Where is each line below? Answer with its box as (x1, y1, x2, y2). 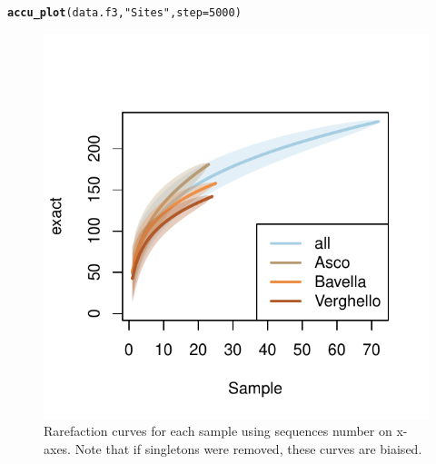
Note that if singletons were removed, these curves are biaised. (74, 439, 422, 458)
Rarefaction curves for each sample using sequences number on (44, 421, 392, 440)
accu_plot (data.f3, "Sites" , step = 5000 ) (7, 6, 242, 19)
